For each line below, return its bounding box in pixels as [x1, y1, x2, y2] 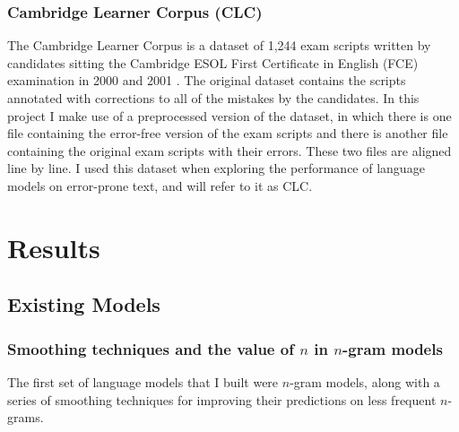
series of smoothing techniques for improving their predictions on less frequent [7, 390, 437, 409]
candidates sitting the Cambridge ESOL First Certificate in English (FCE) [7, 53, 419, 72]
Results [7, 229, 100, 265]
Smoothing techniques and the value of [7, 337, 294, 359]
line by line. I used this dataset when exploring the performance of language [7, 159, 425, 177]
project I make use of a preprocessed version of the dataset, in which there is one [7, 106, 452, 125]
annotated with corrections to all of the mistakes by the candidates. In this [7, 89, 420, 107]
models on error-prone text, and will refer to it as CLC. [7, 176, 313, 194]
